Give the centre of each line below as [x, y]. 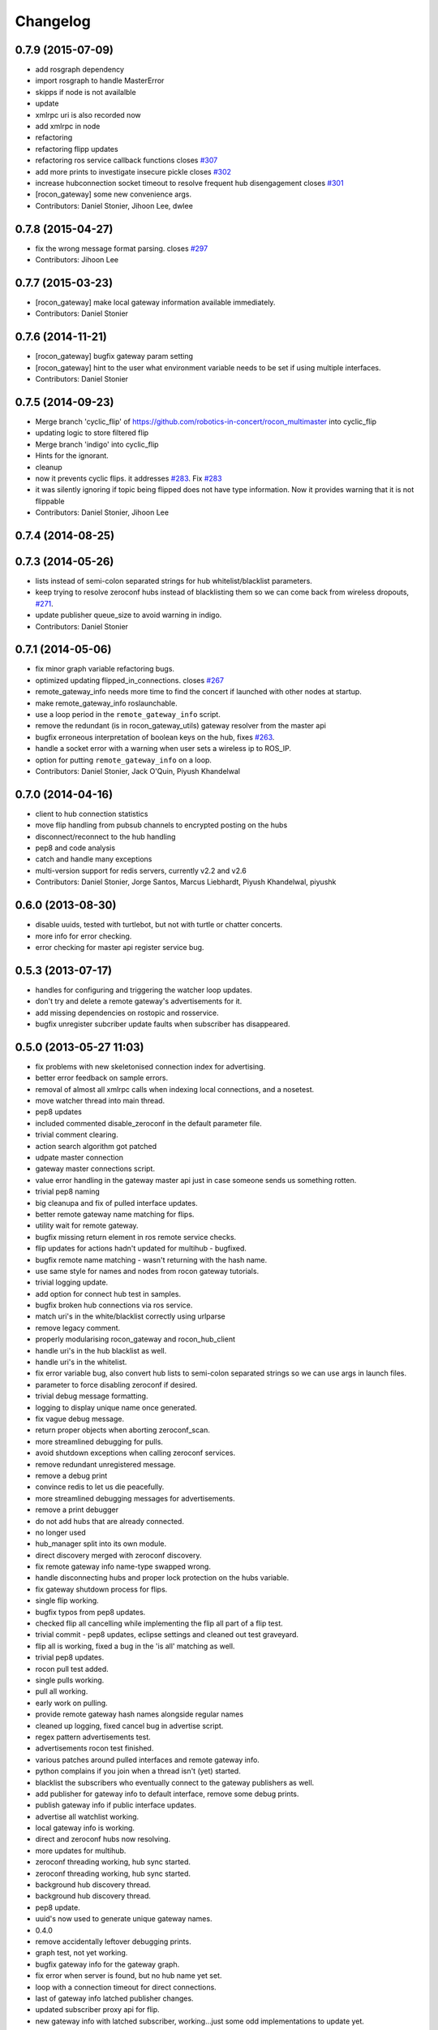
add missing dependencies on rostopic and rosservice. [127, 1013]
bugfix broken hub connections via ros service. [114, 1305]
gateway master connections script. [95, 1168]
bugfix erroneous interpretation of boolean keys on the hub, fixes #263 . [155, 737]
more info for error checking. [84, 936]
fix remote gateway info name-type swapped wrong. [123, 1566]
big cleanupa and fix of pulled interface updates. [116, 1203]
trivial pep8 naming [68, 1192]
